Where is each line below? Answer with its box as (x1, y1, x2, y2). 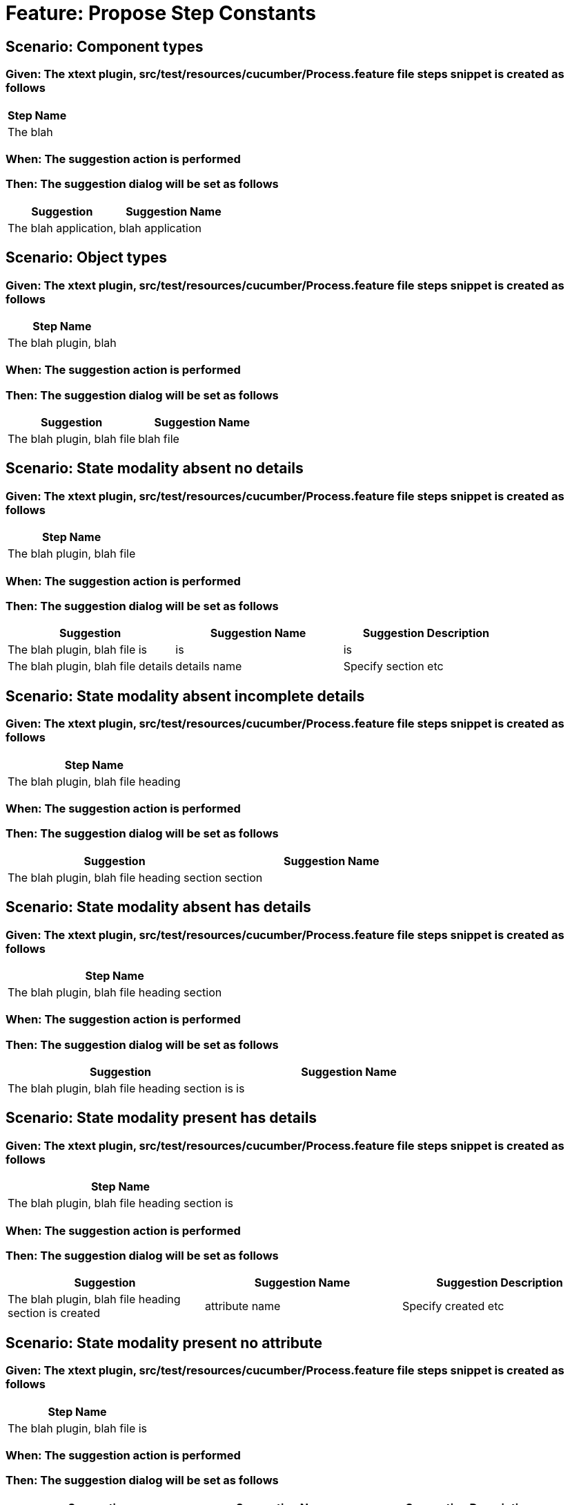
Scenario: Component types (6, 37, 204, 55)
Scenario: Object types (6, 249, 168, 267)
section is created (8, 1306, 100, 1321)
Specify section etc (343, 659, 444, 674)
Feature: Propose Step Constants (6, 1, 316, 25)
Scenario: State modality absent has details (6, 898, 311, 916)
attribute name (204, 1299, 281, 1314)
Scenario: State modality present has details (6, 1109, 317, 1127)
